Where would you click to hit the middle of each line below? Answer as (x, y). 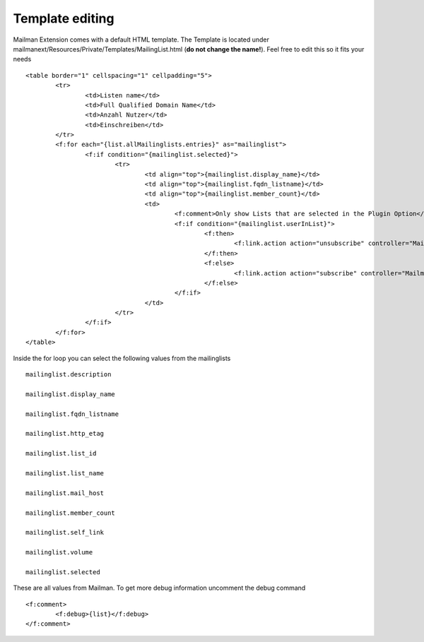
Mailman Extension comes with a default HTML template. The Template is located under (141, 40)
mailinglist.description (69, 375)
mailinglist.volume (59, 552)
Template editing (64, 18)
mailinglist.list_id (61, 453)
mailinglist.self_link (65, 533)
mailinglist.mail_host (65, 493)
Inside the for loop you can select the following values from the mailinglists (122, 358)
